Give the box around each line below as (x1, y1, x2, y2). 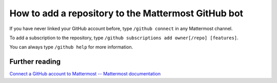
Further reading (9, 58, 61, 66)
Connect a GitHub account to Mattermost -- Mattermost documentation (9, 71, 161, 77)
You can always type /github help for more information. (9, 44, 133, 50)
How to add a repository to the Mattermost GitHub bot (9, 8, 244, 19)
